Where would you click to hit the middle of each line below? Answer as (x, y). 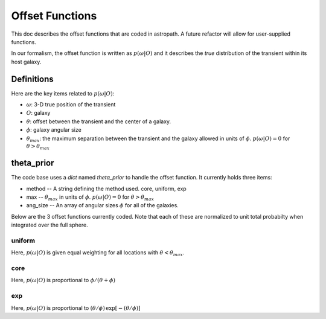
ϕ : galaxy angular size (54, 130)
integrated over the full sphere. (50, 225)
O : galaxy (38, 113)
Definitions (32, 79)
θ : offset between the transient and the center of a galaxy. (99, 121)
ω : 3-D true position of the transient (71, 105)
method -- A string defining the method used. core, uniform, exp (106, 188)
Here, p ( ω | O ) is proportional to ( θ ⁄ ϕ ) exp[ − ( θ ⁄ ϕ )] (76, 308)
